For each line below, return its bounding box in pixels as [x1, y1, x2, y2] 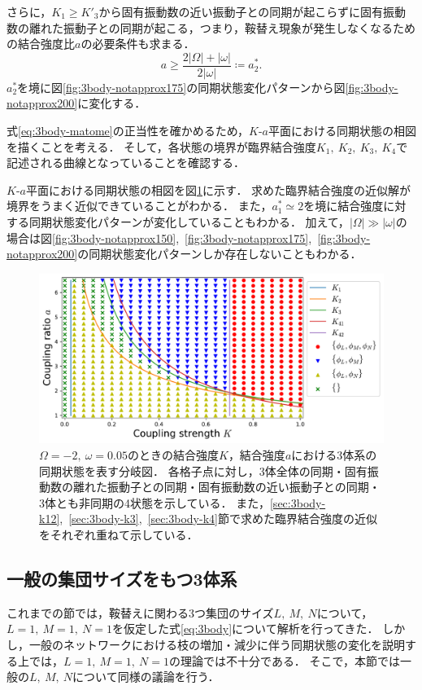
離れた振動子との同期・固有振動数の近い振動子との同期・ [72, 478, 381, 495]
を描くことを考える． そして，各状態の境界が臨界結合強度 [7, 138, 316, 155]
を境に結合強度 [303, 197, 384, 214]
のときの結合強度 [127, 446, 219, 464]
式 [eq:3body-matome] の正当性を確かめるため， [7, 122, 249, 139]
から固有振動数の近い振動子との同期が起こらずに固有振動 [98, 3, 407, 20]
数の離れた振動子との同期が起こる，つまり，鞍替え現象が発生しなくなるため [7, 19, 415, 36]
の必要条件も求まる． [80, 35, 195, 52]
